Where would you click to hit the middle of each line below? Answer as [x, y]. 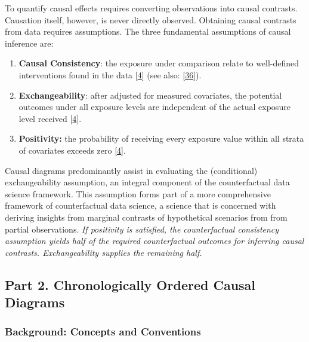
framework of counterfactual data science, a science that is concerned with [140, 205]
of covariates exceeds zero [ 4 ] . [72, 150]
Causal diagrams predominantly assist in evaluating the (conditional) [131, 170]
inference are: [29, 43]
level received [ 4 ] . [50, 118]
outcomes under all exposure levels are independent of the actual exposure [154, 107]
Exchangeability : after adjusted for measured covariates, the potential [150, 95]
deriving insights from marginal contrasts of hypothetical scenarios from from [146, 217]
